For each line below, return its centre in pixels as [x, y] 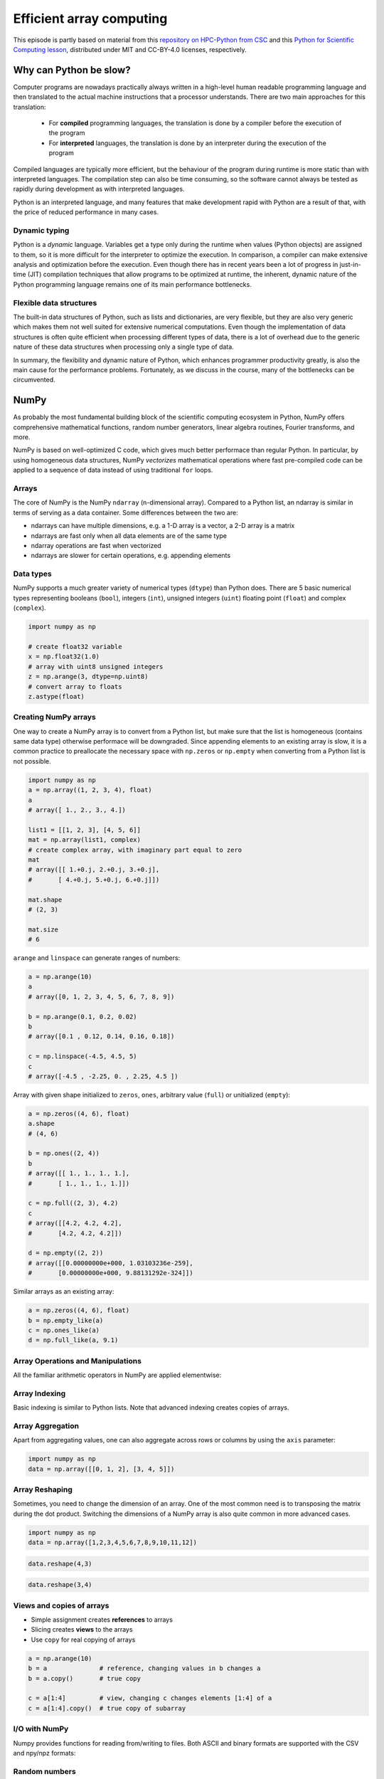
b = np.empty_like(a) [66, 1320]
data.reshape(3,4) [60, 1585]
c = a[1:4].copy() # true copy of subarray [107, 1708]
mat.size [43, 929]
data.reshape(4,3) [60, 1563]
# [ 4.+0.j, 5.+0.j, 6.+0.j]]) [94, 880]
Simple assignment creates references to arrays [102, 1620]
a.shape [41, 1124]
